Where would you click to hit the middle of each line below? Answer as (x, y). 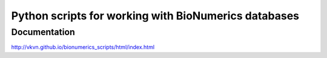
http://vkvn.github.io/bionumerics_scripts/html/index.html (83, 47)
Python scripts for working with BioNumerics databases (155, 16)
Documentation (43, 32)
